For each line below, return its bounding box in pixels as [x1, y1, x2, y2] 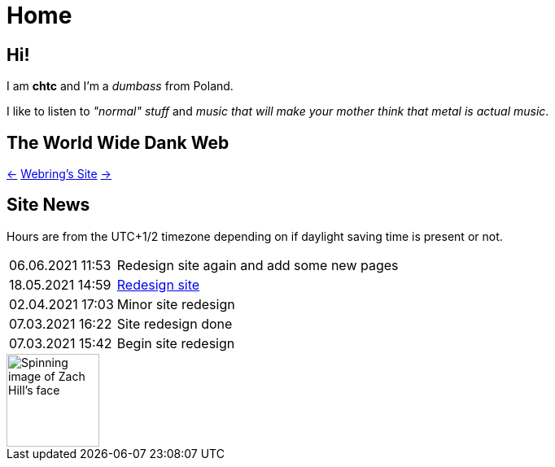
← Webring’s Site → [7, 167, 111, 181]
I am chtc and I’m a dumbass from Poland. [7, 79, 234, 94]
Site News [7, 194, 90, 216]
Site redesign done [116, 315, 233, 332]
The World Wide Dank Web [7, 132, 229, 153]
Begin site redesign [116, 334, 235, 351]
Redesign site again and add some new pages [116, 256, 399, 273]
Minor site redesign [116, 295, 235, 312]
